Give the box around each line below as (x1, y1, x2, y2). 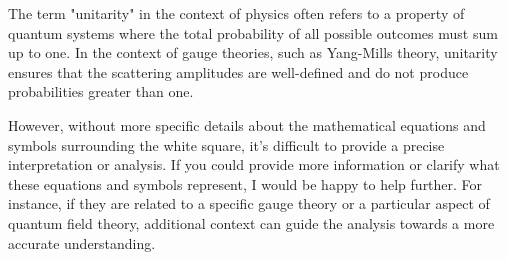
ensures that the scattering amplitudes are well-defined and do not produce (8, 61, 469, 82)
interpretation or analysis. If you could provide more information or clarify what (8, 154, 500, 175)
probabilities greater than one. (8, 81, 194, 102)
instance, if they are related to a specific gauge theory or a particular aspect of (8, 193, 490, 214)
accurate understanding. (8, 232, 156, 253)
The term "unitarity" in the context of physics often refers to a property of (8, 3, 465, 23)
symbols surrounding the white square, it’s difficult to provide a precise (8, 134, 445, 155)
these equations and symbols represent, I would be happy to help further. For (8, 173, 483, 194)
